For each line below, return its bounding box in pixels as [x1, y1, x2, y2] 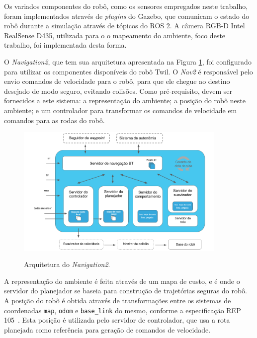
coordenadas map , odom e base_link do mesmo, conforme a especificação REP [4, 305, 241, 315]
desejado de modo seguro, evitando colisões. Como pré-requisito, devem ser [4, 85, 233, 96]
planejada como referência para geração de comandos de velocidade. [4, 324, 211, 335]
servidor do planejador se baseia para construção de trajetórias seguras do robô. [4, 285, 247, 296]
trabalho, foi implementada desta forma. [4, 40, 127, 50]
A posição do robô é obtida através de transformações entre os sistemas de [4, 295, 231, 305]
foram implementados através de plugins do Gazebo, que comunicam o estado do [4, 10, 250, 21]
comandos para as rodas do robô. [4, 115, 105, 125]
